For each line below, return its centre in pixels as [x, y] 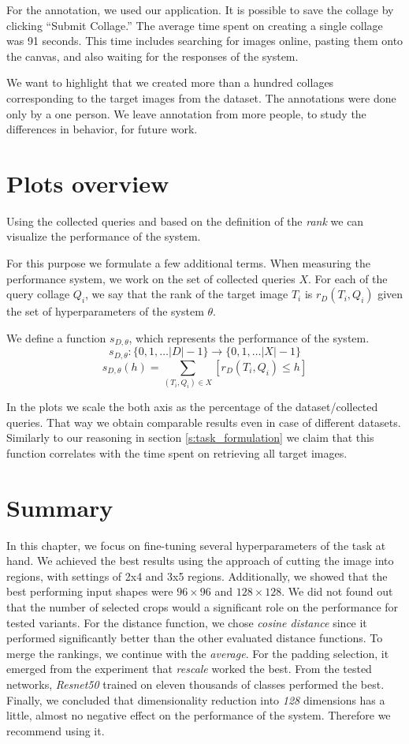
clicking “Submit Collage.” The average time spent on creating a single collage [195, 25]
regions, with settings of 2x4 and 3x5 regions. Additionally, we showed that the [197, 576]
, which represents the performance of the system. [249, 337]
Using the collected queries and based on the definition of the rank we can [185, 221]
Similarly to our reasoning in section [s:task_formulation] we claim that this [190, 437]
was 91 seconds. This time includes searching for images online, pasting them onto [205, 41]
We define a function [56, 337]
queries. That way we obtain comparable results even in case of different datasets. [204, 422]
